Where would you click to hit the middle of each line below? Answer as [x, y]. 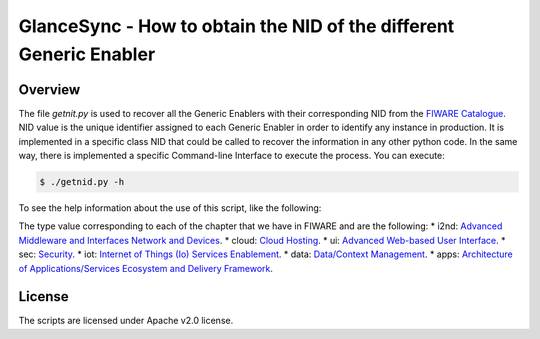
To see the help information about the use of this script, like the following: [170, 208]
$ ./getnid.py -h [82, 182]
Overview [49, 89]
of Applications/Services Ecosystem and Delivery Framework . [146, 268]
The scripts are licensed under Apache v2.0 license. [126, 321]
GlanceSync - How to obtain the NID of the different [236, 26]
